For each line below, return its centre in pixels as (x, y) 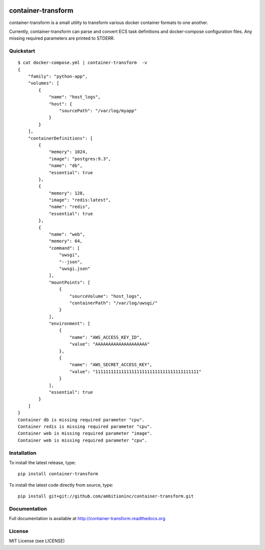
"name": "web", (67, 235)
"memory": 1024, (68, 152)
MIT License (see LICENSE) (37, 541)
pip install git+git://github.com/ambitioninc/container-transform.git (106, 496)
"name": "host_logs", (75, 97)
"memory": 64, (66, 241)
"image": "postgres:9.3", (80, 159)
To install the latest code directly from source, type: (61, 485)
